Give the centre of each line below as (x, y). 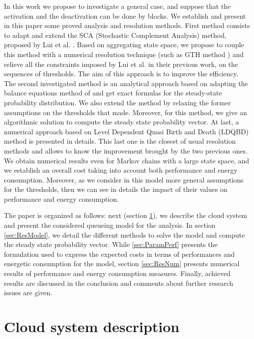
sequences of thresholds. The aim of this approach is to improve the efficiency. (121, 74)
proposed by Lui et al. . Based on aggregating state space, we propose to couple (124, 45)
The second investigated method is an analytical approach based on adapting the (126, 83)
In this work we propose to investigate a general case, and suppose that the (117, 6)
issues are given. (28, 293)
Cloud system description (92, 326)
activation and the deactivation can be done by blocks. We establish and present (125, 15)
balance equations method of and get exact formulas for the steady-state (113, 93)
